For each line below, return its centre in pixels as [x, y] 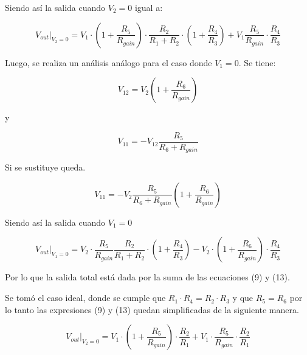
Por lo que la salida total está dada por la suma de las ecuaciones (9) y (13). [147, 277]
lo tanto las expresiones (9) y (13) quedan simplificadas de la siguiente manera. [152, 309]
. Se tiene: [257, 62]
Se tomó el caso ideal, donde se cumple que [85, 298]
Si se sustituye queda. [45, 167]
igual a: [149, 7]
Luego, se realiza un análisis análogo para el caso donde [109, 62]
